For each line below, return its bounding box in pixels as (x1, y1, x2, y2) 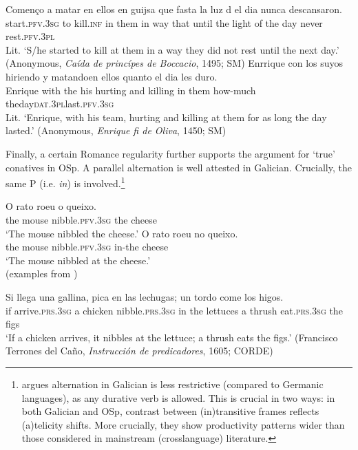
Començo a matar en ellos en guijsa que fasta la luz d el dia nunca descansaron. (6, 2, 342, 16)
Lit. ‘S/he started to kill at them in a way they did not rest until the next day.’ (6, 42, 339, 56)
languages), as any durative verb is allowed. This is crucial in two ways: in (21, 390, 335, 405)
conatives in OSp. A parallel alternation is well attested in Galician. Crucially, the (6, 160, 352, 174)
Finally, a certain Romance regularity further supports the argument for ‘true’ (6, 146, 335, 160)
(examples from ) (6, 266, 78, 281)
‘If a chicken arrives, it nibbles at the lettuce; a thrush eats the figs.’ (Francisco (6, 330, 338, 344)
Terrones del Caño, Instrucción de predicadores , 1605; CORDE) (6, 343, 273, 358)
